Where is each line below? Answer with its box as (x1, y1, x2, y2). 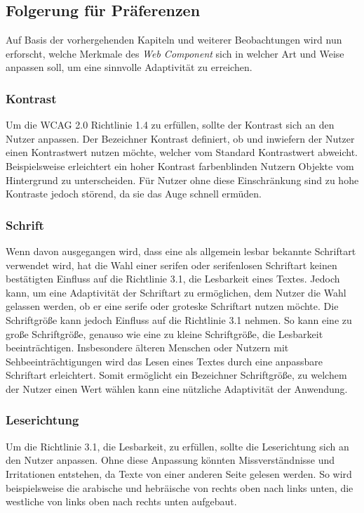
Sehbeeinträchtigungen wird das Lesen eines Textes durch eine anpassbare (6, 353, 323, 368)
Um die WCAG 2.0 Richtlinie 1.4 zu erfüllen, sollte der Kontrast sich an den (6, 117, 335, 132)
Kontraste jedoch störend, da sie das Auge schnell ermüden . (6, 186, 262, 201)
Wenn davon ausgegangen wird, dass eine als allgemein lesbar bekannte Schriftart (6, 243, 356, 258)
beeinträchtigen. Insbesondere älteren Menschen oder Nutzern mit (6, 340, 289, 355)
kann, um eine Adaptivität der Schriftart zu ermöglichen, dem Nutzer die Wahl (6, 285, 346, 299)
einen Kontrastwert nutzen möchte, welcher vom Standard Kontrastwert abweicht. (6, 145, 358, 160)
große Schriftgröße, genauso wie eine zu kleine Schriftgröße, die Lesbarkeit (6, 326, 323, 341)
